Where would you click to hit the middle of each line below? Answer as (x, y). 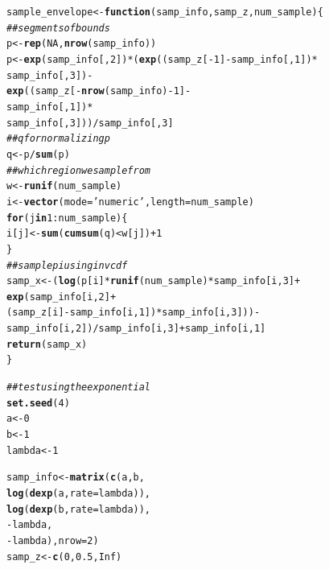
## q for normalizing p (58, 139)
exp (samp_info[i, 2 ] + (62, 297)
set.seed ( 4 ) (38, 403)
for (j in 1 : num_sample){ (67, 218)
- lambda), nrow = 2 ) (53, 541)
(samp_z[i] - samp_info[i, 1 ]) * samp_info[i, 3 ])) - (134, 313)
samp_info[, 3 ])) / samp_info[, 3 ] (90, 123)
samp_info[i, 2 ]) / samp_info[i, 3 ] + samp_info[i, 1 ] (136, 329)
